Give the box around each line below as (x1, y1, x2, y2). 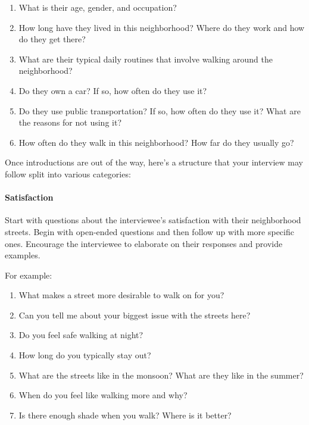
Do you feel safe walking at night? (18, 329, 143, 341)
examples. (5, 249, 40, 261)
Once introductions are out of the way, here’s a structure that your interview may (5, 156, 304, 168)
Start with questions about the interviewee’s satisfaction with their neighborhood (5, 214, 301, 226)
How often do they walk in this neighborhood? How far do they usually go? (18, 136, 294, 148)
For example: (5, 268, 52, 281)
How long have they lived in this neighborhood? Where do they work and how (18, 21, 305, 33)
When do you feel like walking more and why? (18, 389, 188, 401)
